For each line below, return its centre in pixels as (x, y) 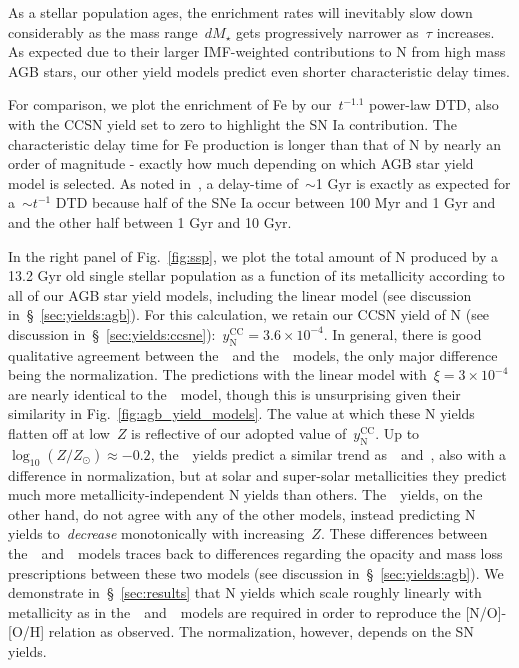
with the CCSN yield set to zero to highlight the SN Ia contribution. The (232, 123)
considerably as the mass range (103, 31)
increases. (465, 31)
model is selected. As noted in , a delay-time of (153, 182)
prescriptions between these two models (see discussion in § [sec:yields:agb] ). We (256, 572)
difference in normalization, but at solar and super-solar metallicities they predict (257, 474)
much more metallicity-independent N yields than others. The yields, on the (245, 494)
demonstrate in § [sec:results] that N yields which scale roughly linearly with (245, 592)
